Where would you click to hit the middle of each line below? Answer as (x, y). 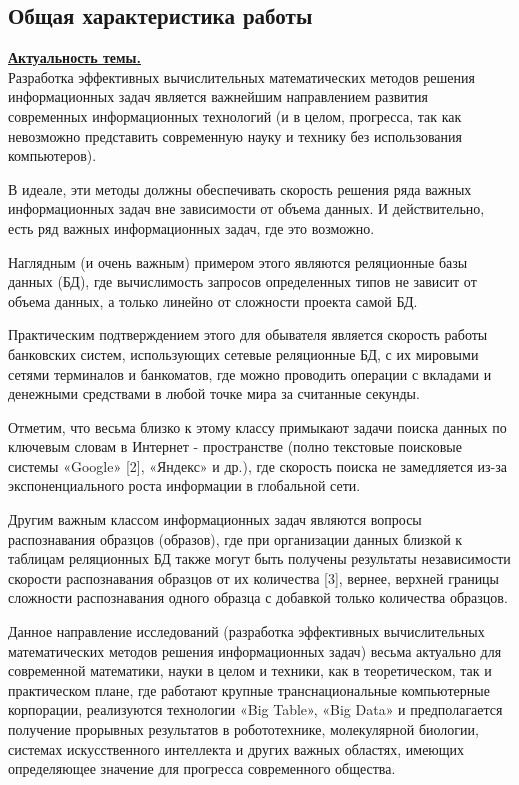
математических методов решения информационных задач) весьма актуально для (255, 650)
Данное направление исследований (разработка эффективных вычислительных (246, 631)
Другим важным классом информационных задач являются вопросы (215, 519)
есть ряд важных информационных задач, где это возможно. (191, 227)
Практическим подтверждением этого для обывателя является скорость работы (248, 334)
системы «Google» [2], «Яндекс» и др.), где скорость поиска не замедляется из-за (258, 465)
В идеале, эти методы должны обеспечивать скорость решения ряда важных (240, 188)
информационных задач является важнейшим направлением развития (218, 96)
